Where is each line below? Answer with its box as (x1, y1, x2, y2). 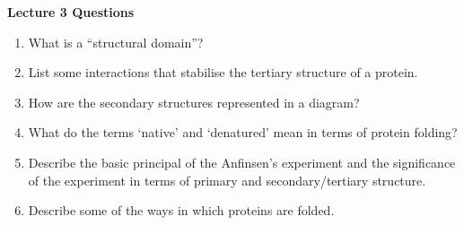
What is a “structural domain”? (28, 32, 204, 51)
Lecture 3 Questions (7, 3, 135, 21)
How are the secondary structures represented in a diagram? (28, 92, 360, 111)
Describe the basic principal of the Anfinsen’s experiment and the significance (28, 152, 456, 171)
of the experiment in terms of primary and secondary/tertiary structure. (28, 170, 426, 189)
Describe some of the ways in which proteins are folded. (28, 201, 335, 220)
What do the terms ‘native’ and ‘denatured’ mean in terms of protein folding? (28, 123, 458, 142)
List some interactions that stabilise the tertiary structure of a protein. (28, 63, 418, 82)
